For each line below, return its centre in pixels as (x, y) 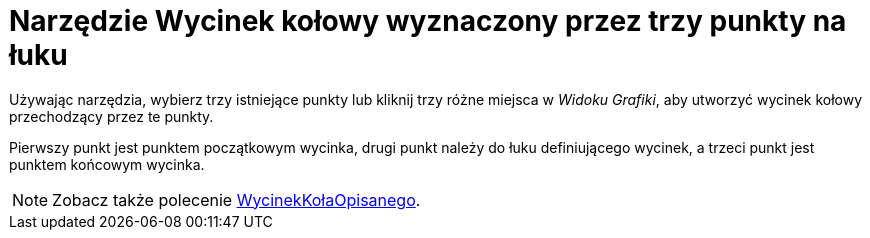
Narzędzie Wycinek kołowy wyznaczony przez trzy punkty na (428, 21)
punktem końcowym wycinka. (107, 164)
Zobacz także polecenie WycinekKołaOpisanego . (236, 199)
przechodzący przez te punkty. (111, 116)
